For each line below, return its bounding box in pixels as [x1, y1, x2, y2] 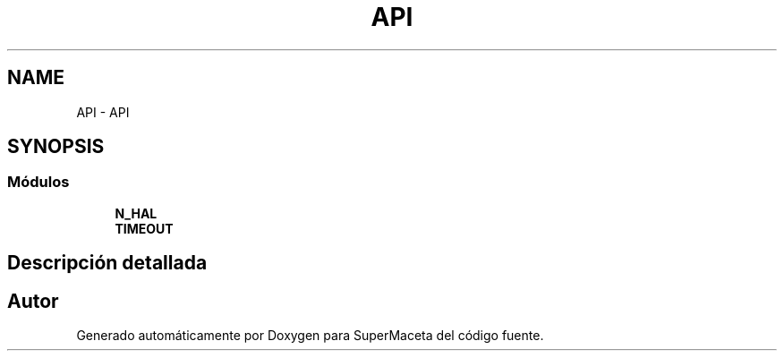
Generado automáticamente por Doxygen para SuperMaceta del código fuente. [76, 328, 544, 344]
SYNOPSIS [7, 135, 105, 158]
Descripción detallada [7, 251, 208, 275]
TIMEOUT [115, 220, 174, 236]
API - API [76, 104, 130, 120]
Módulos [7, 173, 70, 192]
